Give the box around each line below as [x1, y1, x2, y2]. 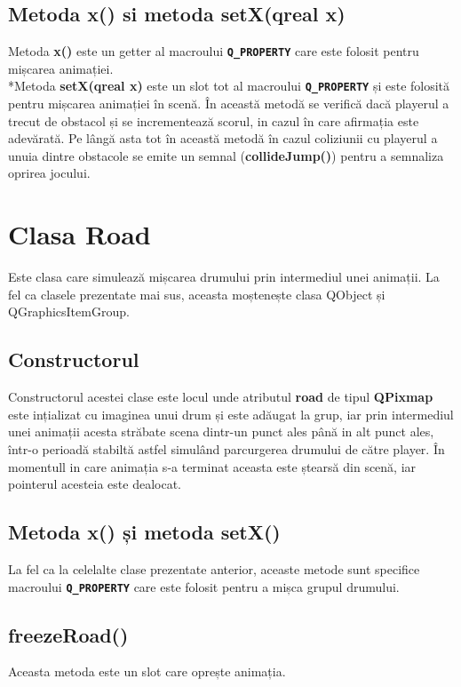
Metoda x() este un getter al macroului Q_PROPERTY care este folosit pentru [8, 42, 419, 60]
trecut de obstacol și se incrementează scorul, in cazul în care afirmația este [8, 111, 419, 130]
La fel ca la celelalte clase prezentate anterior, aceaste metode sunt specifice [8, 559, 420, 578]
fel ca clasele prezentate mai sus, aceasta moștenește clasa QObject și [8, 284, 385, 303]
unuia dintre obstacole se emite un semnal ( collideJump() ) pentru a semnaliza [8, 146, 444, 164]
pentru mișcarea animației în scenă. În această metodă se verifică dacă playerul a [8, 94, 449, 113]
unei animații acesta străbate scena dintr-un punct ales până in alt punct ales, [8, 422, 434, 441]
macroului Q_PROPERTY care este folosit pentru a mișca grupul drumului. [8, 577, 400, 595]
